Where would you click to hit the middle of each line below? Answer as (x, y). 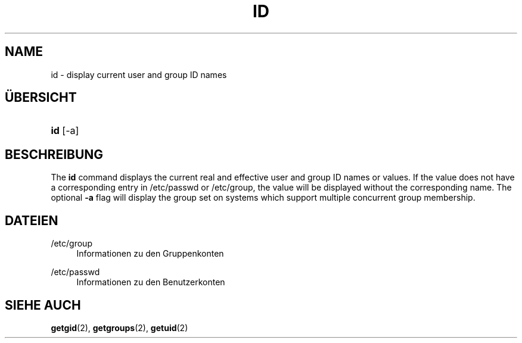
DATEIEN (32, 220)
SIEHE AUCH (43, 305)
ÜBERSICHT (41, 98)
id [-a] (65, 131)
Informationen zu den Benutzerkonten (151, 282)
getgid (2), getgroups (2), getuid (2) (119, 328)
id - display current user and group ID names (139, 74)
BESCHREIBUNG (54, 154)
